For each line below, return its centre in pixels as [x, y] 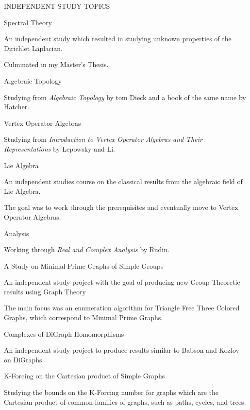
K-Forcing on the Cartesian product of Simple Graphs [84, 376]
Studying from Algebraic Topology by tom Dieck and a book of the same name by [125, 97]
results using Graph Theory [45, 291]
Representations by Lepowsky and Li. [59, 148]
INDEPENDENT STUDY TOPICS [57, 6]
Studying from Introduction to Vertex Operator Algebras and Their [103, 139]
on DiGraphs [23, 359]
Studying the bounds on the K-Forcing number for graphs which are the [111, 392]
